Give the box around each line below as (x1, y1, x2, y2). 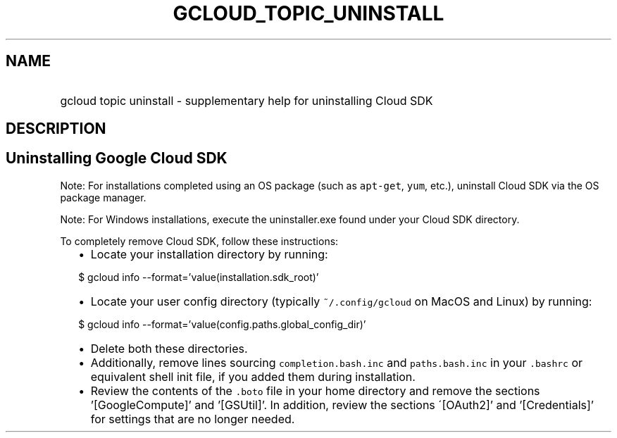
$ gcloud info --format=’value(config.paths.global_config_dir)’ (78, 318, 366, 330)
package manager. (60, 191, 147, 204)
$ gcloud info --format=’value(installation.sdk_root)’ (78, 270, 319, 283)
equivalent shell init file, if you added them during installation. (90, 369, 416, 384)
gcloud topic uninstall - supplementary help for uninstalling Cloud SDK (60, 93, 433, 108)
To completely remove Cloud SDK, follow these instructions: (60, 234, 339, 247)
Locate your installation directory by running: (90, 246, 328, 261)
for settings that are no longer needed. (90, 411, 295, 426)
